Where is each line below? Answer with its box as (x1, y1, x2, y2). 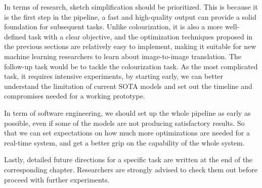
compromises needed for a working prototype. (4, 90, 145, 101)
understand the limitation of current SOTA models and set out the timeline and (4, 80, 252, 91)
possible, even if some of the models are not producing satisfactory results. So (4, 117, 245, 128)
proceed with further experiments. (4, 174, 110, 184)
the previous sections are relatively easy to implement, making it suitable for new (4, 41, 256, 52)
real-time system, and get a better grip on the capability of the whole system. (4, 137, 245, 148)
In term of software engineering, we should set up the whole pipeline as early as (4, 107, 251, 118)
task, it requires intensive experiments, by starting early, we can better (4, 71, 224, 81)
